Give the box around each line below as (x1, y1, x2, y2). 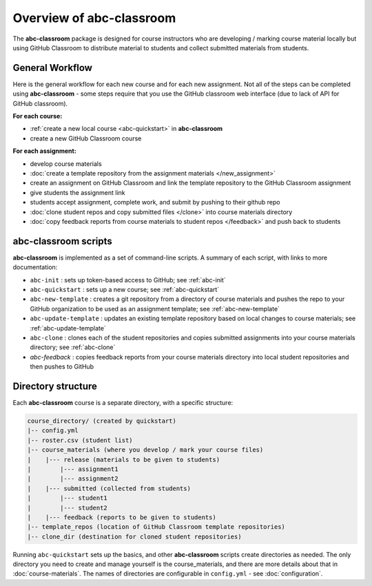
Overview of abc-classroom (12, 10, 176, 25)
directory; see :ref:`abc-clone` (30, 343, 116, 351)
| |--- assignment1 (27, 465, 118, 473)
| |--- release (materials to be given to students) (27, 455, 220, 463)
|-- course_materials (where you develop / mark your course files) (27, 446, 264, 454)
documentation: (12, 263, 58, 271)
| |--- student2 (27, 503, 108, 512)
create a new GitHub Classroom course (30, 134, 142, 143)
